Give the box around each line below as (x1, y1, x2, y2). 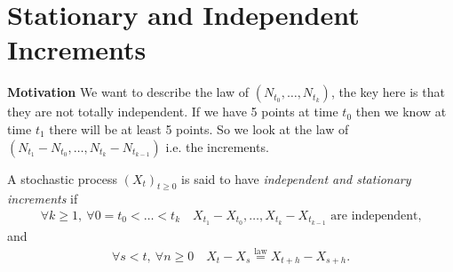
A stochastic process (7, 169, 117, 188)
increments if (7, 189, 78, 208)
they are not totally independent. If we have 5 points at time (7, 102, 338, 121)
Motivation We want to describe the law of (7, 83, 250, 101)
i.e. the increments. (165, 137, 269, 156)
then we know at (355, 102, 447, 121)
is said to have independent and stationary (181, 169, 411, 188)
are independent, (330, 209, 422, 222)
